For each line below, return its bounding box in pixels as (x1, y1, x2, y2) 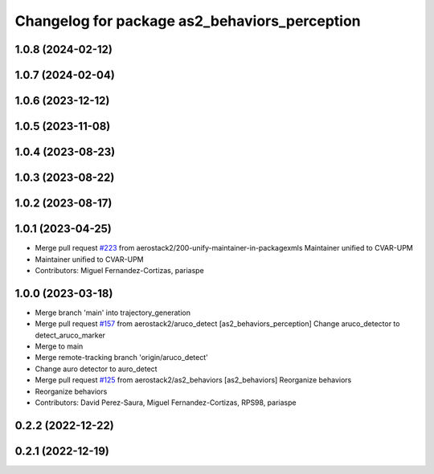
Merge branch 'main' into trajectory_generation (35, 308, 190, 317)
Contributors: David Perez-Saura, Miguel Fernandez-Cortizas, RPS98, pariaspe (35, 398, 297, 407)
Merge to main (35, 341, 84, 351)
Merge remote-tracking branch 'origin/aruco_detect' (35, 353, 208, 362)
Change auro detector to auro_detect (35, 364, 158, 374)
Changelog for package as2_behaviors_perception (14, 12, 361, 30)
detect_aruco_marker (35, 330, 106, 340)
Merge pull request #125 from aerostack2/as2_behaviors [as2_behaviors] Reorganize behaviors (35, 375, 352, 385)
